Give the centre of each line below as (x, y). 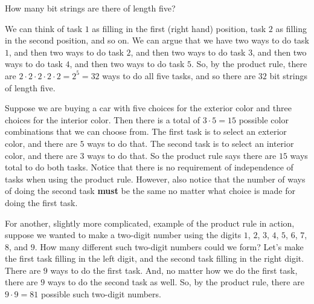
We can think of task (44, 28)
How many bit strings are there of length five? (90, 8)
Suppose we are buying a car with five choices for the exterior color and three (148, 108)
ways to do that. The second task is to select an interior (191, 143)
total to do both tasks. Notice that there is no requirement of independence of (149, 167)
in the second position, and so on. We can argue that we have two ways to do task (157, 40)
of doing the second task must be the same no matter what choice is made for (150, 191)
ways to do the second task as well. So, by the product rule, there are (176, 282)
